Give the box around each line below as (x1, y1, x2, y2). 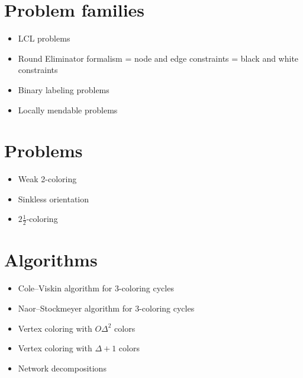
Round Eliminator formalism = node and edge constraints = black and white (18, 52, 299, 64)
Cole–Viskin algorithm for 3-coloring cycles (18, 282, 174, 294)
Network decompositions (18, 361, 107, 374)
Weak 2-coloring (18, 173, 77, 185)
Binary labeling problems (18, 83, 109, 96)
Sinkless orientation (18, 192, 89, 205)
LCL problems (18, 32, 70, 45)
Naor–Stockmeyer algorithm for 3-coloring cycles (18, 301, 195, 314)
